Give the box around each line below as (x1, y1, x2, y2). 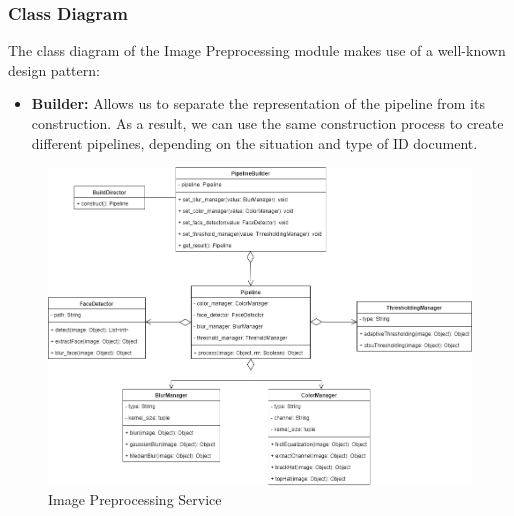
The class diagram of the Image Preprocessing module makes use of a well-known (8, 40, 506, 61)
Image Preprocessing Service (48, 489, 222, 510)
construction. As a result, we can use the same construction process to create (31, 113, 504, 133)
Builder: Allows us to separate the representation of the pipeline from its (31, 93, 485, 114)
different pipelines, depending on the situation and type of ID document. (31, 132, 478, 153)
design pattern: (8, 59, 100, 80)
